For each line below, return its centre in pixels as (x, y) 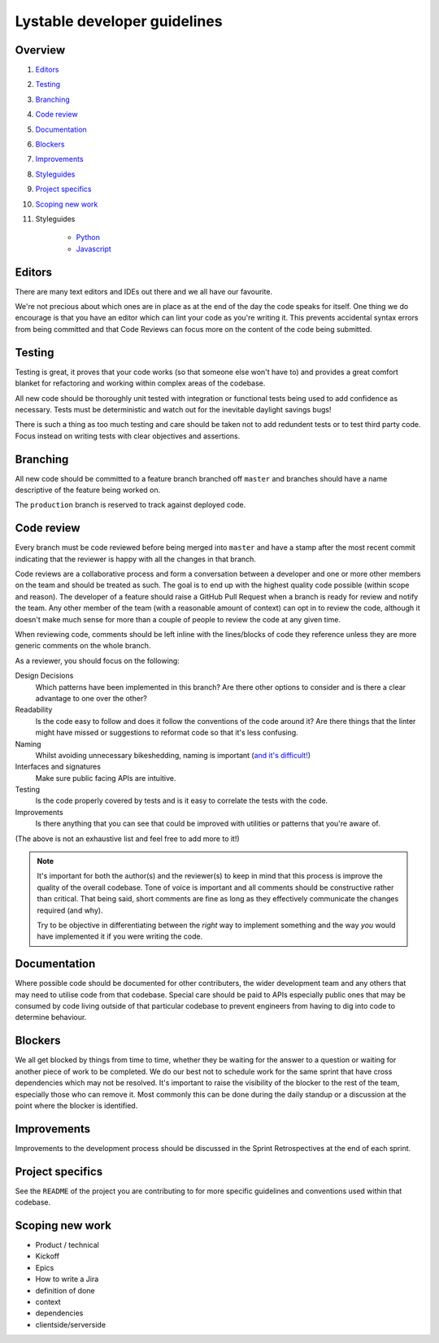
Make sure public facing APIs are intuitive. (106, 778)
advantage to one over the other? (91, 698)
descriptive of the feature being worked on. (88, 490)
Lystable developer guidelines (119, 21)
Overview (40, 50)
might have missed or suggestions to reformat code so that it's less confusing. (167, 733)
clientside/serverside (70, 1324)
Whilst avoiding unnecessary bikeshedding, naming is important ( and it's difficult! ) (173, 755)
